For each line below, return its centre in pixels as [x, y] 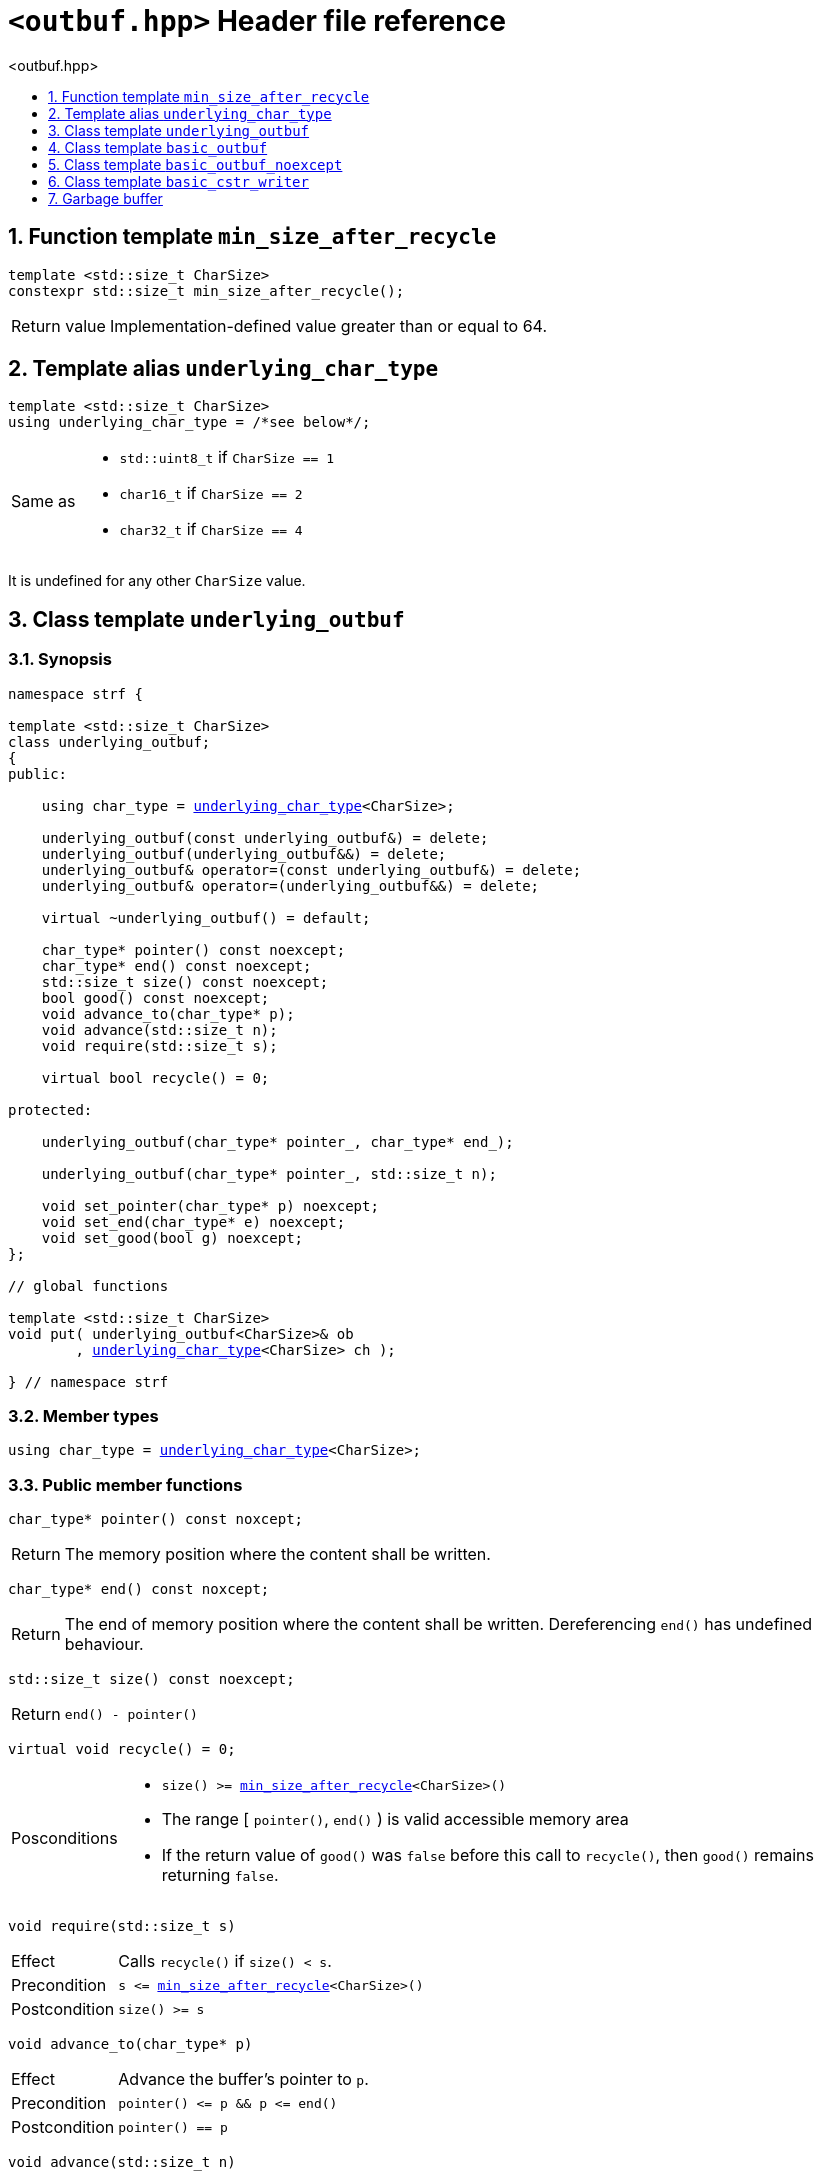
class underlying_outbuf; [109, 741]
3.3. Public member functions [125, 1484]
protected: [50, 1109]
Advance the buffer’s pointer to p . [243, 2079]
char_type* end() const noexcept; [176, 965]
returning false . [220, 1875]
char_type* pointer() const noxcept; [156, 1519]
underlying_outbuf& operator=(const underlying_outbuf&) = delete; [311, 869]
